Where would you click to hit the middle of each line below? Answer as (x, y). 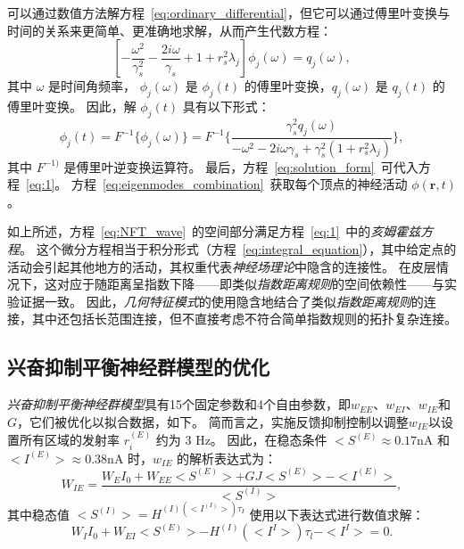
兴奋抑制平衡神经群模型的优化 (138, 367)
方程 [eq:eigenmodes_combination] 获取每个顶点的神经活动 (239, 184)
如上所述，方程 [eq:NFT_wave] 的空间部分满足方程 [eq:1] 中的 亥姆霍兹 (214, 231)
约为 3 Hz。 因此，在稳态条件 (241, 440)
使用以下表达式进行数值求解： (337, 514)
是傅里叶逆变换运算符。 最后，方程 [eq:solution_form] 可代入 (241, 166)
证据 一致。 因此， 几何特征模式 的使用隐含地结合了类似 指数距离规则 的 (221, 301)
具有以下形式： (226, 106)
